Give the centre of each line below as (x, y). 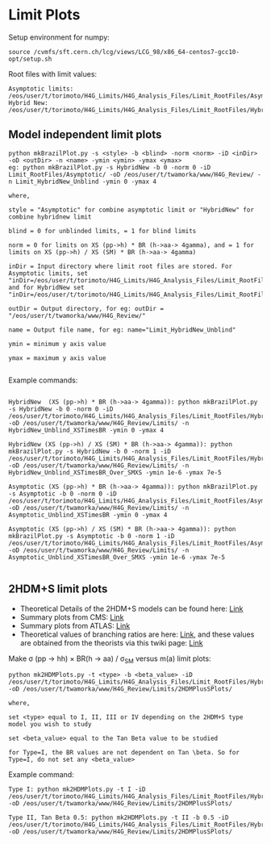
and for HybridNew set (46, 287)
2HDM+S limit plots (58, 589)
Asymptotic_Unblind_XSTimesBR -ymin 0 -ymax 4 (88, 515)
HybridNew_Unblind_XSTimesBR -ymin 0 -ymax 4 (86, 430)
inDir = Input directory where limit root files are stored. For (120, 266)
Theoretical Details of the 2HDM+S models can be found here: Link (131, 608)
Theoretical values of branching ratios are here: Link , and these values (137, 634)
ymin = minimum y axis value (57, 344)
